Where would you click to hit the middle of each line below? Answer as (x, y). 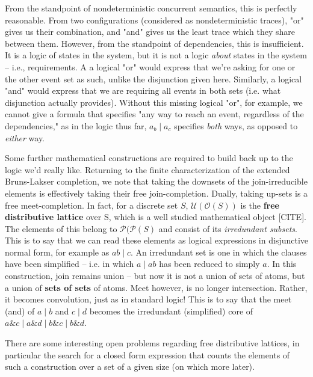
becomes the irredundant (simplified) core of (171, 311)
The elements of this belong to (61, 228)
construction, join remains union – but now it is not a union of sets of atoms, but (155, 276)
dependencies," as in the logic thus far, (76, 125)
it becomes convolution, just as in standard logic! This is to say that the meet (148, 299)
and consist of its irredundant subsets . (228, 228)
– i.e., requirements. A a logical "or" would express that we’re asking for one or (150, 66)
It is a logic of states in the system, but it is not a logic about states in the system (156, 55)
